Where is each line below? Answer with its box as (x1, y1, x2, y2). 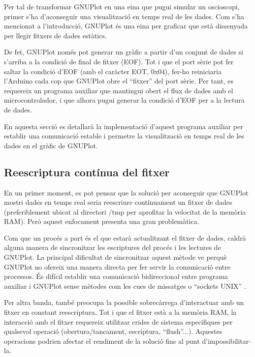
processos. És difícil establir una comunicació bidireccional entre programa (4, 271, 228, 281)
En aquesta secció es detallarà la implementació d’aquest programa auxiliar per (4, 121, 243, 131)
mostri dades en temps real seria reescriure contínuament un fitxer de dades (4, 197, 232, 207)
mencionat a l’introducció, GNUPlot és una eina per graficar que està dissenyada (4, 21, 248, 31)
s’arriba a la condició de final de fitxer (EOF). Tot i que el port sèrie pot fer (4, 56, 234, 66)
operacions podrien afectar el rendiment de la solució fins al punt (4, 335, 200, 346)
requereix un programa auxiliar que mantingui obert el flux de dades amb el (4, 85, 233, 95)
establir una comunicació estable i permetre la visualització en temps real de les (4, 131, 244, 141)
